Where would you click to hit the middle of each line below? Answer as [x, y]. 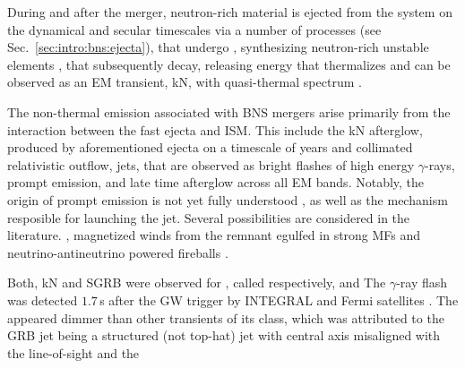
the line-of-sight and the [73, 352]
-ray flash [422, 282]
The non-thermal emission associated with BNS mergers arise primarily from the [229, 111]
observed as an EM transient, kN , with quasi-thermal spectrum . [185, 82]
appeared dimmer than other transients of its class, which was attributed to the [226, 317]
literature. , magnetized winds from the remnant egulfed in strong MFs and [214, 235]
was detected [43, 300]
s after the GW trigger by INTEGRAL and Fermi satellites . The [279, 300]
